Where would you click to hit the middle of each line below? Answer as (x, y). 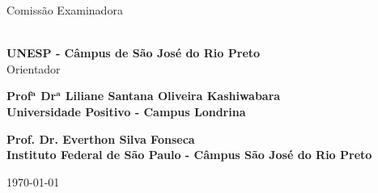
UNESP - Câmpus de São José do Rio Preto (134, 53)
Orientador (34, 68)
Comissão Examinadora (65, 10)
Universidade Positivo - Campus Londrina (126, 111)
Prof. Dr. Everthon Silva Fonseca (101, 138)
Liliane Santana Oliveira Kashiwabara (173, 96)
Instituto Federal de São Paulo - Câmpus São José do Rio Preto (189, 155)
